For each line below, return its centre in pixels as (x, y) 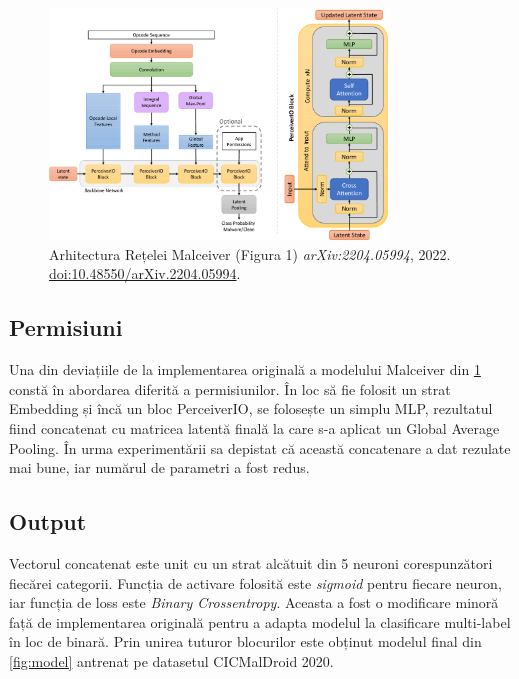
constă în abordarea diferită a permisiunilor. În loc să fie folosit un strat (230, 388)
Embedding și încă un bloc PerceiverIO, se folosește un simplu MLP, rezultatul (251, 408)
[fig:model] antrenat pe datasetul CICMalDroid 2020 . (171, 660)
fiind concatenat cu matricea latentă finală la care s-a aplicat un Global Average (254, 427)
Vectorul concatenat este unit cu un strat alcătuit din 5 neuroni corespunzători (251, 562)
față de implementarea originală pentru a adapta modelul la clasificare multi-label (260, 621)
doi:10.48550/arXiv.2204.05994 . (145, 273)
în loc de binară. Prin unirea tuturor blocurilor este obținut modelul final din (245, 641)
